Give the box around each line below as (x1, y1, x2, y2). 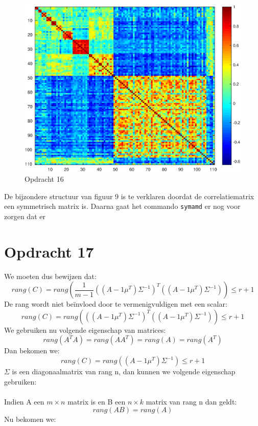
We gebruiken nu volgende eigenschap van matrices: (4, 324, 166, 335)
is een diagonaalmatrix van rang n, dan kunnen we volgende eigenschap (12, 366, 236, 377)
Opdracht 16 (25, 174, 64, 184)
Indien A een (4, 396, 44, 407)
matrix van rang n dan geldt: (146, 396, 237, 407)
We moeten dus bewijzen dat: (4, 270, 97, 281)
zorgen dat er (4, 210, 45, 221)
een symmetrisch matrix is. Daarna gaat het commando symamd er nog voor (4, 201, 241, 211)
